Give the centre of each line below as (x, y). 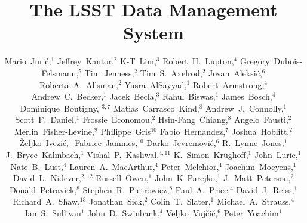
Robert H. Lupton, (198, 61)
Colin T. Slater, (181, 201)
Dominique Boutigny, (59, 108)
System (153, 32)
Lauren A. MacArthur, (112, 166)
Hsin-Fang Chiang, (193, 120)
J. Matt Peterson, (257, 178)
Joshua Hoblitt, (260, 131)
